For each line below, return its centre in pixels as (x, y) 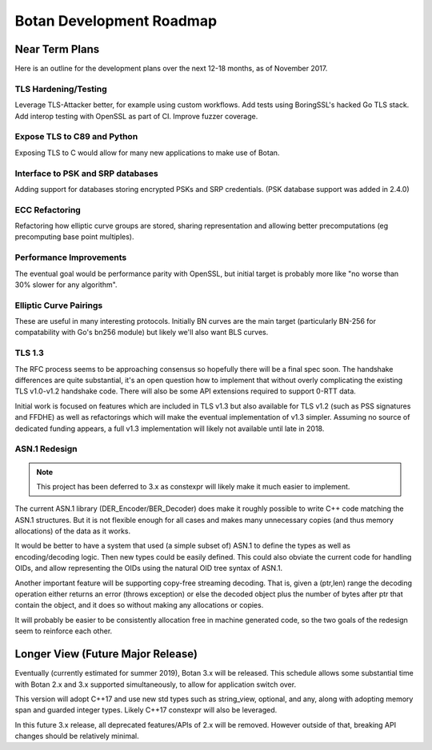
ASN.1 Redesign (46, 449)
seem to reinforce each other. (64, 631)
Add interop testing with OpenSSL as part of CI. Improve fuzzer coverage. (136, 116)
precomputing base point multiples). (75, 237)
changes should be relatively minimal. (77, 736)
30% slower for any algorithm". (66, 285)
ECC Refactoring (48, 209)
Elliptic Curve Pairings (59, 305)
